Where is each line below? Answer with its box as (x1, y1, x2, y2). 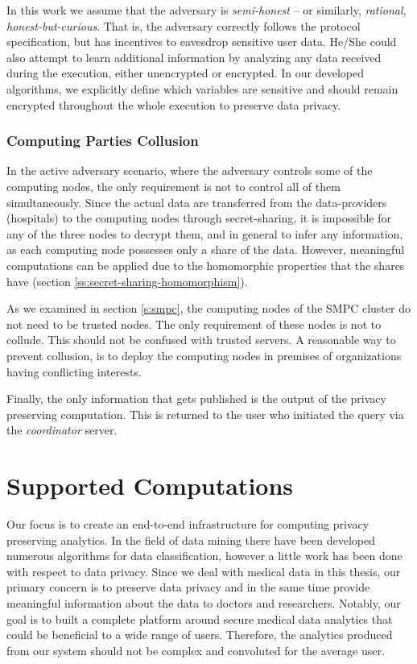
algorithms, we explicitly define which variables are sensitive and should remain (6, 80, 398, 97)
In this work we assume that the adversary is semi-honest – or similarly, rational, (6, 2, 407, 18)
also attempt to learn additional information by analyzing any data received (6, 48, 382, 65)
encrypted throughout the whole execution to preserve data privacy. (6, 96, 341, 113)
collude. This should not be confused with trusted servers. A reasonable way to (6, 331, 396, 348)
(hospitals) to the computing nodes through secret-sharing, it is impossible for (6, 210, 391, 226)
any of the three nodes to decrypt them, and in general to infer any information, (6, 225, 403, 242)
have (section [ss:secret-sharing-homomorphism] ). (6, 272, 248, 289)
